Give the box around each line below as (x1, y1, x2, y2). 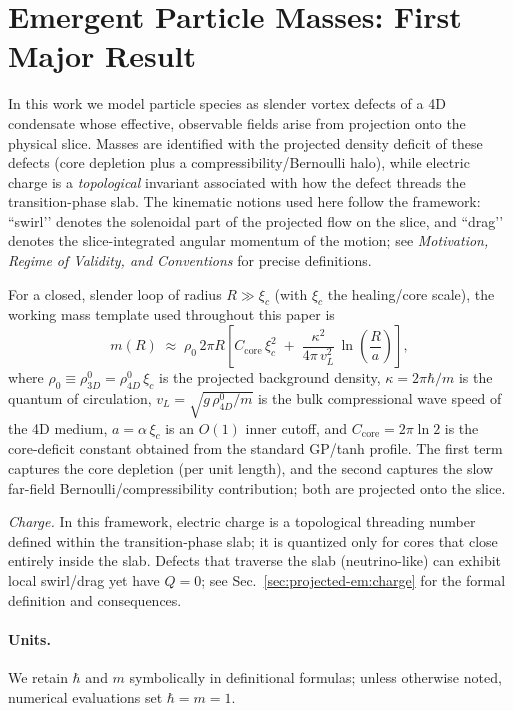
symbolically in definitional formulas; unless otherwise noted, (129, 666, 502, 687)
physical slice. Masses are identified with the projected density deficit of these (8, 132, 483, 153)
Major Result (8, 35, 197, 76)
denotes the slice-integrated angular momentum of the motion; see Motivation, (8, 230, 489, 251)
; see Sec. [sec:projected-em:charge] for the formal (201, 569, 506, 590)
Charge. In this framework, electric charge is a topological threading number (8, 511, 476, 532)
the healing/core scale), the (327, 283, 495, 304)
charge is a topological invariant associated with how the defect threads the (8, 171, 466, 192)
